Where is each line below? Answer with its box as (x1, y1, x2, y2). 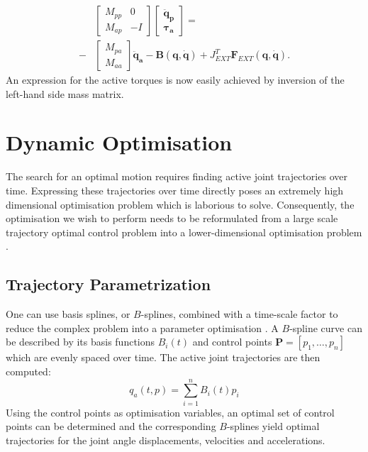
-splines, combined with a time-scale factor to (140, 307, 338, 321)
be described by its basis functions (6, 334, 155, 349)
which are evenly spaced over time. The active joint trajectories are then (6, 350, 320, 365)
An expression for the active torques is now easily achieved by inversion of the (6, 72, 345, 87)
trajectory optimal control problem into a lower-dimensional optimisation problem (6, 224, 362, 239)
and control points (192, 334, 272, 349)
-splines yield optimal (226, 419, 320, 434)
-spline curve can (289, 320, 362, 335)
